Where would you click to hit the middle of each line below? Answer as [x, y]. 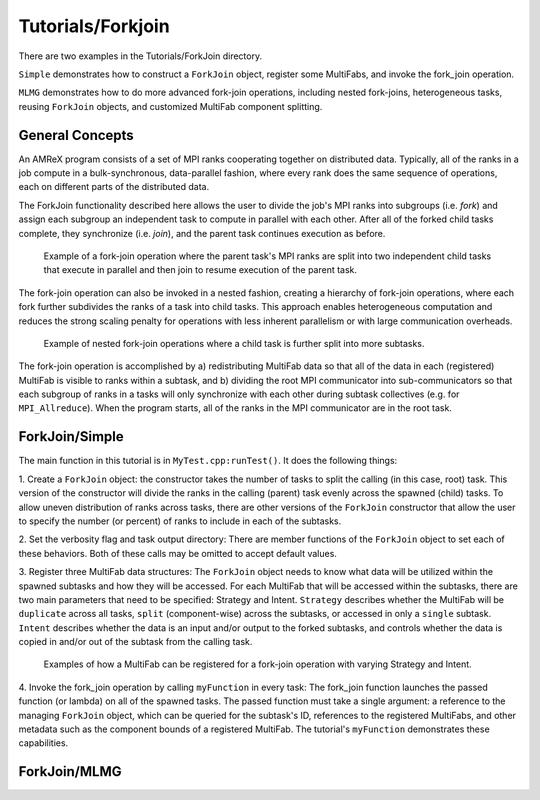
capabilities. [43, 743]
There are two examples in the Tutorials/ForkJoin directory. [140, 56]
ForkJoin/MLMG [70, 771]
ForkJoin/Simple [71, 436]
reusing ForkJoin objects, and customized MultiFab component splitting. [170, 106]
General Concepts [76, 135]
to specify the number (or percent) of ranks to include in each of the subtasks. [180, 521]
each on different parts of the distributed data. [114, 187]
